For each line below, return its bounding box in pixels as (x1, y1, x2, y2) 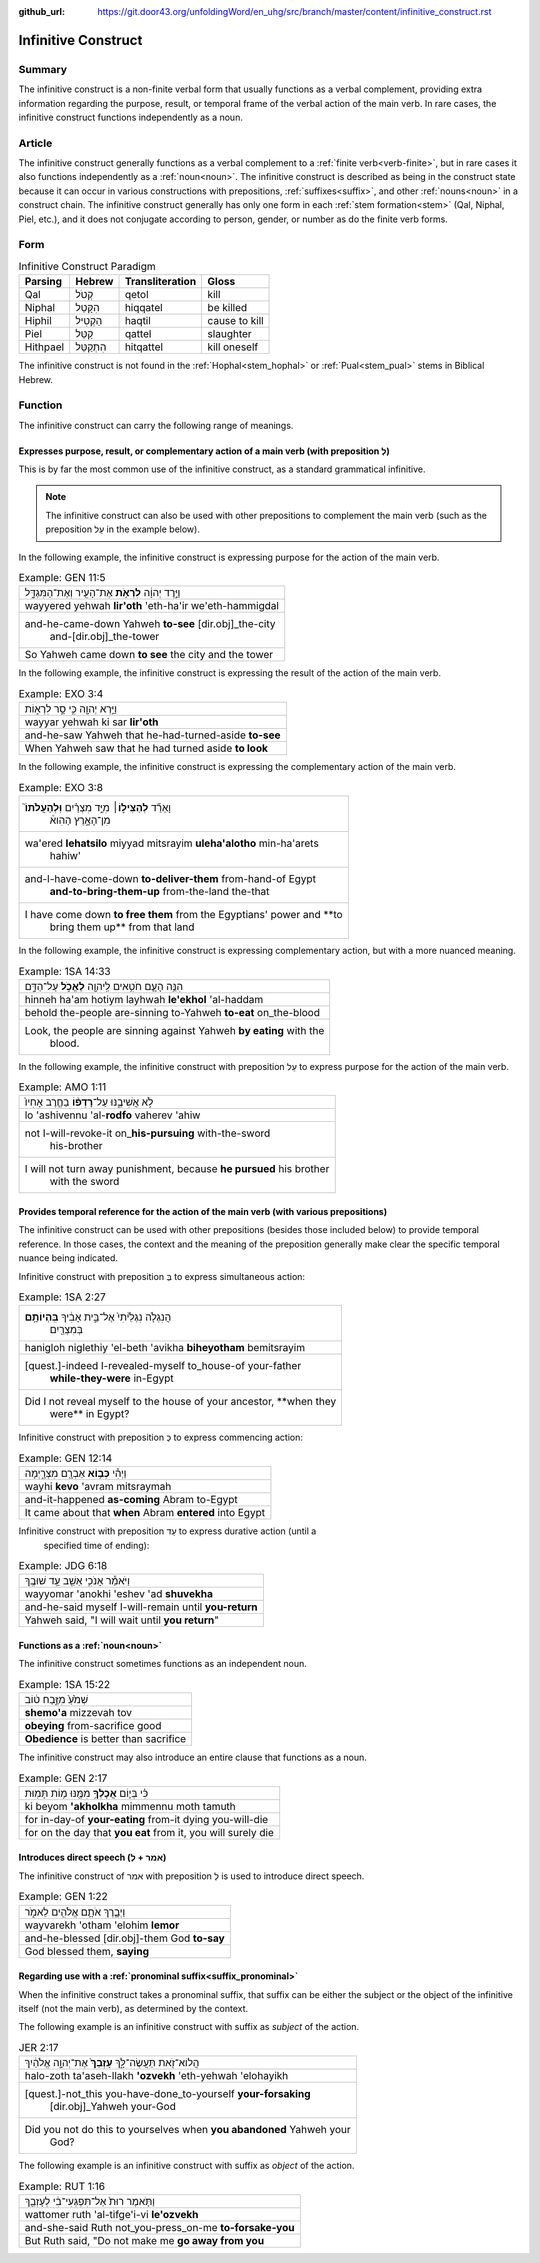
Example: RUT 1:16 (18, 2179, 106, 2193)
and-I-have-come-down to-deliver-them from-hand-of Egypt (24, 871, 317, 885)
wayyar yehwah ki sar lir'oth (24, 715, 159, 729)
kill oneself (207, 340, 259, 354)
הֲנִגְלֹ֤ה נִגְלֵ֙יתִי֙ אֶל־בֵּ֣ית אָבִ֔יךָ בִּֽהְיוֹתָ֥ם (24, 1310, 172, 1324)
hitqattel (124, 340, 164, 354)
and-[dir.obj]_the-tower (49, 630, 160, 644)
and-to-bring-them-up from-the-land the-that (49, 884, 270, 898)
